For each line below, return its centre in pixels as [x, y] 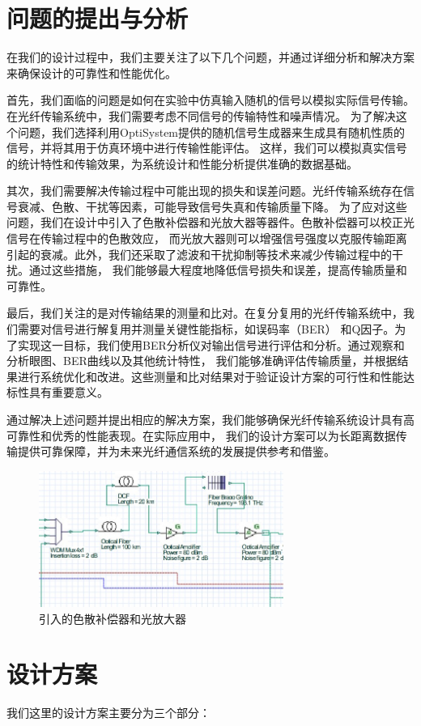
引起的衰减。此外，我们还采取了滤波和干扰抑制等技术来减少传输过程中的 [199, 254]
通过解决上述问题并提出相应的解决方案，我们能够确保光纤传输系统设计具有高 [210, 419]
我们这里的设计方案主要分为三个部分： [108, 713]
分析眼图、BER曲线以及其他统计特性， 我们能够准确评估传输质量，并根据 [202, 361]
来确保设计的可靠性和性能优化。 [91, 72]
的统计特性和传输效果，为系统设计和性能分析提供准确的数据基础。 [182, 163]
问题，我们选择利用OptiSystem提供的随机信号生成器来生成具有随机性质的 [211, 132]
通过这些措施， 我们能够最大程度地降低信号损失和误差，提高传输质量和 [218, 270]
